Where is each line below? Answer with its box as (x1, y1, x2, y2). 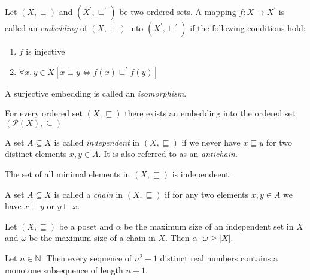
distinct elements (5, 147, 67, 160)
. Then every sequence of (41, 251, 132, 264)
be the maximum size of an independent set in (124, 219, 294, 232)
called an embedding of (5, 22, 87, 34)
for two (266, 136, 292, 148)
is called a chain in (54, 188, 123, 200)
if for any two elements (165, 188, 249, 200)
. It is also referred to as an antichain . (98, 147, 238, 160)
